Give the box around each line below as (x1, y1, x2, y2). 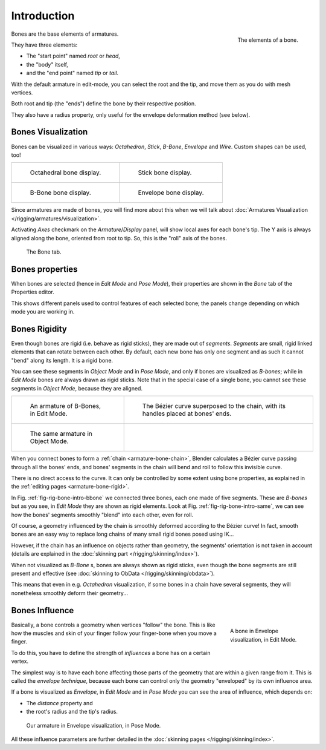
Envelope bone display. (138, 188, 204, 197)
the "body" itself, (26, 61, 69, 68)
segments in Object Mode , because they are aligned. (11, 384, 143, 392)
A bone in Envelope (230, 627, 279, 635)
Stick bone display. (138, 168, 192, 177)
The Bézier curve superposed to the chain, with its (142, 402, 286, 410)
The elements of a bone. (237, 36, 298, 44)
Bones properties (11, 264, 78, 274)
